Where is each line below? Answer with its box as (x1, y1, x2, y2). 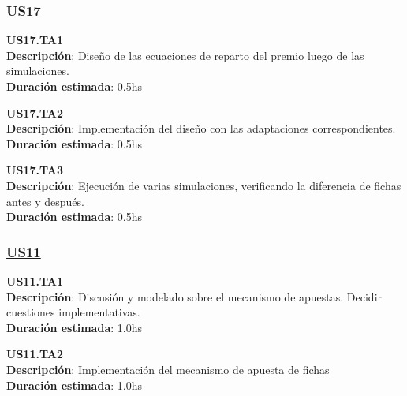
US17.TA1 (6, 32, 63, 48)
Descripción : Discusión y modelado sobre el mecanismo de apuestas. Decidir (6, 288, 383, 304)
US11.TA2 (6, 346, 63, 362)
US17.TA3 (6, 162, 63, 178)
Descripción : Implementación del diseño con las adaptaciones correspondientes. (6, 120, 396, 136)
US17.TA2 (6, 104, 63, 121)
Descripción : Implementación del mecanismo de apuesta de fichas (6, 361, 330, 377)
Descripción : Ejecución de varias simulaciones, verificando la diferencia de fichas (6, 177, 401, 193)
